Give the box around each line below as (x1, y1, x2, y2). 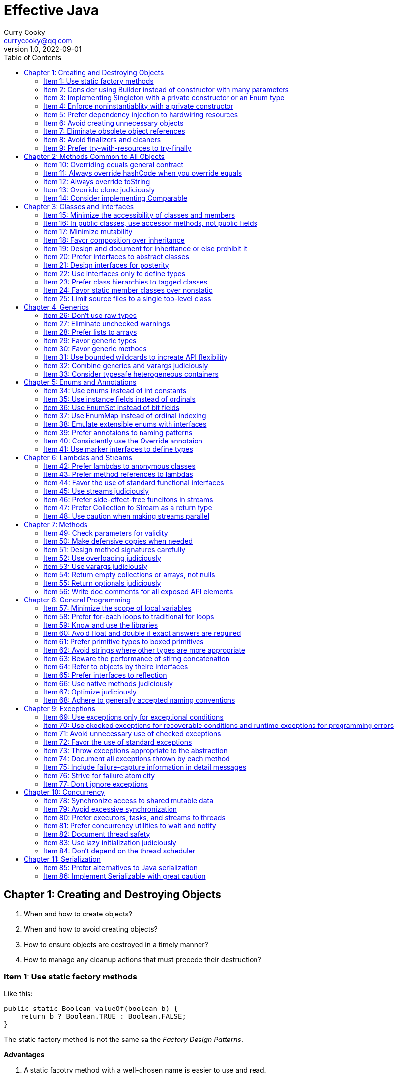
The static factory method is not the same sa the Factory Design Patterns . (4, 1035, 243, 1044)
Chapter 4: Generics (24, 302, 89, 311)
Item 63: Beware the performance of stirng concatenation (43, 654, 230, 663)
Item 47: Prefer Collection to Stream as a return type (43, 503, 212, 512)
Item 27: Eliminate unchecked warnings (43, 319, 171, 328)
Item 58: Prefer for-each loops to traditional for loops (43, 612, 214, 621)
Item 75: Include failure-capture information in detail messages (43, 762, 247, 771)
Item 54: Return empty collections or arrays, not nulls (43, 570, 215, 579)
